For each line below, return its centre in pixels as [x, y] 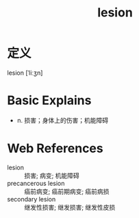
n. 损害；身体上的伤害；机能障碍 [63, 120]
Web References [55, 148]
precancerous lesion [36, 183]
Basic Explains [49, 100]
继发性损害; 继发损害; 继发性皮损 [70, 207]
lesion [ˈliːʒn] [25, 73]
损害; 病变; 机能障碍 [52, 175]
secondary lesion [31, 199]
